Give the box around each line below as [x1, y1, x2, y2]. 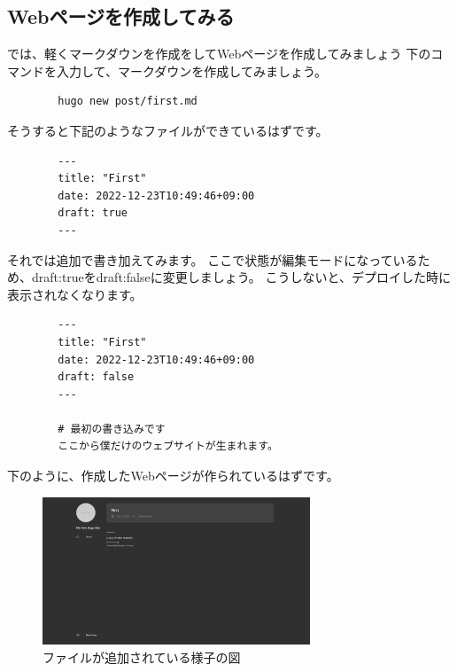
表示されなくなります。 [7, 285, 143, 303]
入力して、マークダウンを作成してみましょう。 [56, 61, 328, 80]
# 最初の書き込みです [58, 422, 166, 435]
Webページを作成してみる [7, 3, 235, 30]
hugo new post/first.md [58, 95, 198, 108]
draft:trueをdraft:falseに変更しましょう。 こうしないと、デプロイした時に [31, 268, 451, 286]
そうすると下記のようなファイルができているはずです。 [7, 121, 329, 139]
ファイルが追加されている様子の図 [43, 647, 241, 666]
